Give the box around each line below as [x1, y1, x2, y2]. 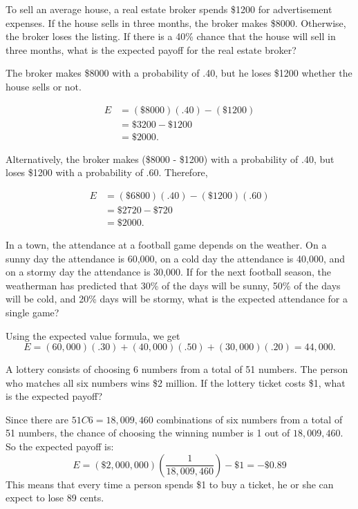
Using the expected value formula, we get [6, 328, 180, 343]
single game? [6, 305, 59, 319]
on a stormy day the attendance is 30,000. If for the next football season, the [6, 265, 331, 279]
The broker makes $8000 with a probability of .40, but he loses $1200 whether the [6, 66, 352, 80]
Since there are [6, 412, 69, 426]
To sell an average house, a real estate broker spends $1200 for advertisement [6, 2, 332, 16]
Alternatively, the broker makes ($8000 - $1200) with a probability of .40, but [6, 151, 335, 166]
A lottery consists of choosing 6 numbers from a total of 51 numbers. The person [6, 362, 348, 376]
